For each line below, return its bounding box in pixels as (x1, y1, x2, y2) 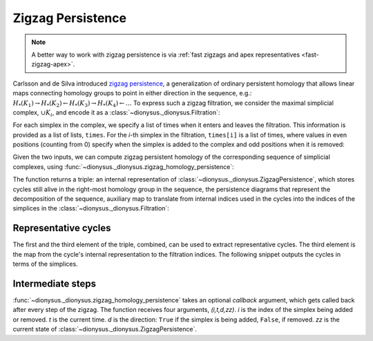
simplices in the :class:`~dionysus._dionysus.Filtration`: (12, 204, 169, 213)
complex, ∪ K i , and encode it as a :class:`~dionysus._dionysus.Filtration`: (12, 108, 220, 118)
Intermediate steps (12, 277, 97, 289)
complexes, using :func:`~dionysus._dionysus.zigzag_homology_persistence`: (12, 162, 234, 170)
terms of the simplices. (12, 260, 79, 269)
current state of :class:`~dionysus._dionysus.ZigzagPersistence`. (12, 325, 197, 333)
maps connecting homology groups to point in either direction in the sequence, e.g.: (12, 89, 252, 97)
